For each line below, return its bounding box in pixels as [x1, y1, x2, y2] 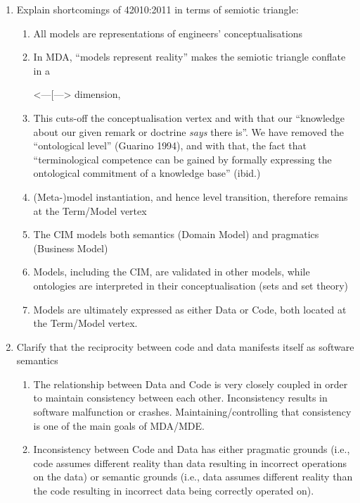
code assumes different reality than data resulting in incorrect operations [33, 455, 347, 470]
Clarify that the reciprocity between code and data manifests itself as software [16, 339, 354, 354]
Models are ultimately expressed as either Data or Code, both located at [33, 302, 347, 316]
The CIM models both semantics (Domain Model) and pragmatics [33, 227, 319, 242]
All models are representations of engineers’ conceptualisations [33, 25, 303, 40]
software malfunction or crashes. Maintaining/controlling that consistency [33, 404, 352, 419]
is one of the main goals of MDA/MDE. [33, 418, 205, 433]
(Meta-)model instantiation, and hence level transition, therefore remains [33, 189, 348, 204]
